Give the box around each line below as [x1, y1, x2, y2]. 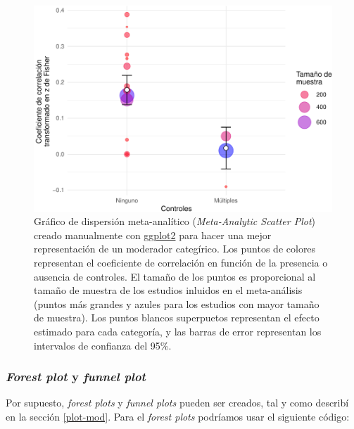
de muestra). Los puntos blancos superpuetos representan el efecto [34, 310, 320, 325]
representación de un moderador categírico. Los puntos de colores [34, 241, 316, 256]
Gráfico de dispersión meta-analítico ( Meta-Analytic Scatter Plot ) [34, 214, 315, 229]
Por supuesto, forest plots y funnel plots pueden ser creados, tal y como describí [6, 395, 349, 410]
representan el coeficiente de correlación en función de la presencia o [34, 255, 328, 269]
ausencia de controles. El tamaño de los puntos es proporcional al [34, 269, 316, 283]
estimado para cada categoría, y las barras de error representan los [34, 324, 322, 338]
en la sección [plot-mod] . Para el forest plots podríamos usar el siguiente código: [6, 409, 350, 423]
